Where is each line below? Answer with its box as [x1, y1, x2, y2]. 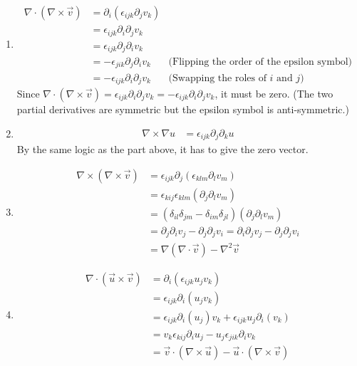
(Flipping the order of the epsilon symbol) [168, 57, 353, 68]
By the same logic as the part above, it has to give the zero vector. [16, 142, 309, 157]
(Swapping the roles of [168, 73, 267, 83]
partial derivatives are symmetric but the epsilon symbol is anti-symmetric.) [16, 101, 349, 116]
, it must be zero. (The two [214, 85, 333, 100]
